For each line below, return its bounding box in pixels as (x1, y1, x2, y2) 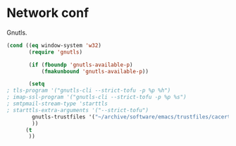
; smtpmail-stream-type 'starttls (6, 100, 108, 107)
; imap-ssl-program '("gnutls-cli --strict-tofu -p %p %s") (6, 94, 187, 101)
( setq (28, 80, 45, 87)
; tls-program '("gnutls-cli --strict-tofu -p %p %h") (6, 87, 171, 95)
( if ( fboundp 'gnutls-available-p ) (28, 61, 133, 68)
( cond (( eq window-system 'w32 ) (6, 42, 101, 49)
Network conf (6, 5, 89, 21)
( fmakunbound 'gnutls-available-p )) (41, 68, 149, 75)
